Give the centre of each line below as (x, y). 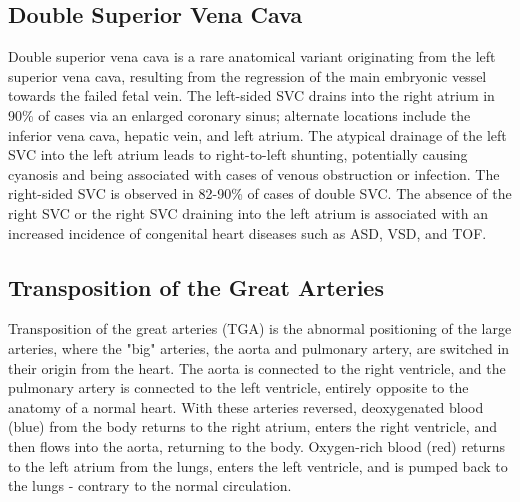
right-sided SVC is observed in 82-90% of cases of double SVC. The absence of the (260, 193)
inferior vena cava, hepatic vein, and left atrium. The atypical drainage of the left (257, 134)
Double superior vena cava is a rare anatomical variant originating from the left (252, 56)
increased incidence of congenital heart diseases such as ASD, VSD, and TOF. (247, 232)
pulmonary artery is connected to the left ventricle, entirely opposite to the (238, 387)
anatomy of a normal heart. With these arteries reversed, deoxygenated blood (246, 406)
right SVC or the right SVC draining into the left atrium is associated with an (248, 212)
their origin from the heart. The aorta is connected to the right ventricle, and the (257, 367)
